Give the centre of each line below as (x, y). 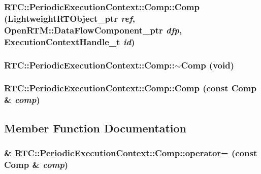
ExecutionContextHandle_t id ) (70, 41)
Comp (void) (207, 65)
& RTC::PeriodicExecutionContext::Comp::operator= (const (131, 152)
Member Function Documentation (95, 128)
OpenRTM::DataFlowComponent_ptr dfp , (93, 30)
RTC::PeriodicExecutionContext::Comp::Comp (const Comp (130, 88)
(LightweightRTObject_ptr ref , (70, 18)
